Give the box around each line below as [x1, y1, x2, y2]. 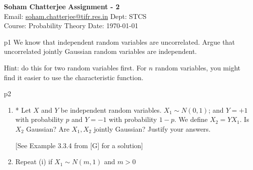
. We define [174, 114, 208, 124]
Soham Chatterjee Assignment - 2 [4, 1, 120, 11]
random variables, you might [155, 62, 241, 72]
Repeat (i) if [15, 156, 53, 167]
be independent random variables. [60, 104, 162, 115]
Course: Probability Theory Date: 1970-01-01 [4, 20, 138, 31]
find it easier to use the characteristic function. [4, 72, 144, 82]
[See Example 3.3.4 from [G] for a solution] [15, 140, 143, 150]
